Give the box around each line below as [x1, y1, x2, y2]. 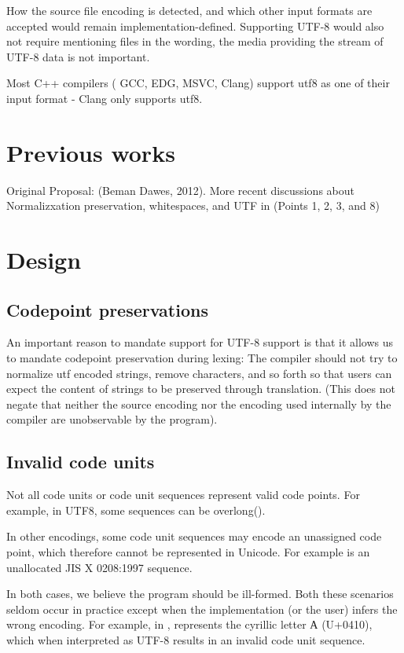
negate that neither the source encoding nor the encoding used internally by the [6, 395, 391, 412]
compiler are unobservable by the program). [6, 411, 218, 427]
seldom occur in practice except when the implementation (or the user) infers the [6, 600, 398, 617]
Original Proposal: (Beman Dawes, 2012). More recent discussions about [6, 182, 354, 198]
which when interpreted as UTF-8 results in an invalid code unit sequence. [6, 631, 365, 647]
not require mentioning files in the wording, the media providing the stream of [6, 33, 384, 50]
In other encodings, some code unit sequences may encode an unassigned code [6, 528, 382, 545]
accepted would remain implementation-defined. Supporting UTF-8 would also [6, 17, 384, 34]
